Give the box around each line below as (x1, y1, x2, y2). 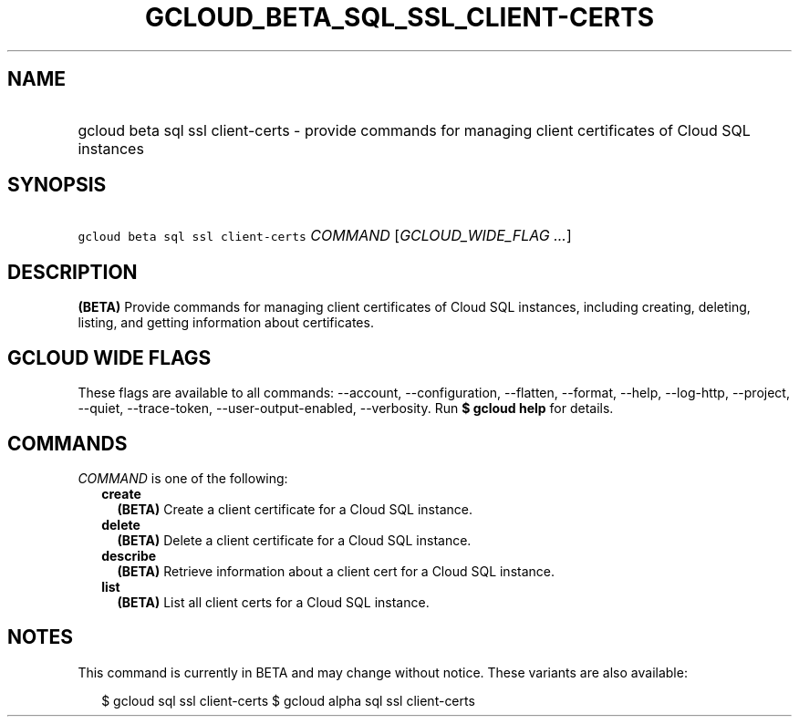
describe (101, 547, 157, 564)
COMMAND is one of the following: (78, 470, 288, 486)
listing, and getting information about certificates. (78, 315, 374, 331)
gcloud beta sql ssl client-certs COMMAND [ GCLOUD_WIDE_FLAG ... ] (78, 226, 572, 245)
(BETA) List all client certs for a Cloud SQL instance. (117, 594, 430, 610)
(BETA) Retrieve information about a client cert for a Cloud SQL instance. (117, 563, 555, 579)
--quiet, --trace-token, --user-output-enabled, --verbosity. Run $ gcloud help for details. (78, 400, 614, 417)
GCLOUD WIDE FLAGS (7, 346, 212, 369)
